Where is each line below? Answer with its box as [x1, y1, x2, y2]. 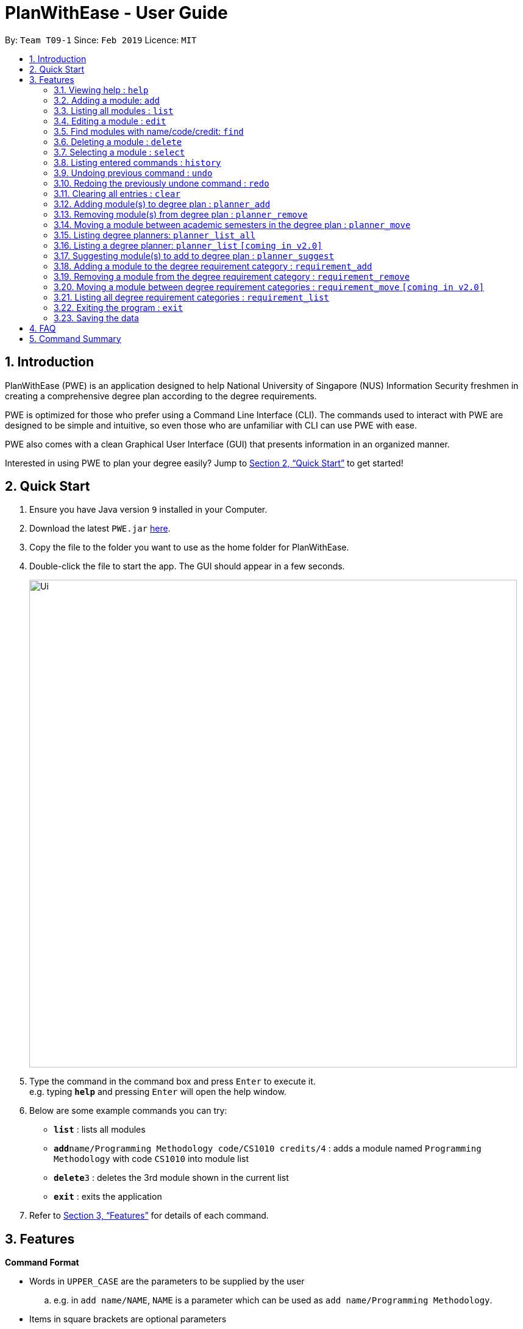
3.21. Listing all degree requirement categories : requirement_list [54, 291, 329, 302]
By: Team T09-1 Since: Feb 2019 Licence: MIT [5, 34, 197, 45]
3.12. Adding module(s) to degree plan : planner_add [54, 198, 271, 209]
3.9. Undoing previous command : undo [54, 167, 213, 178]
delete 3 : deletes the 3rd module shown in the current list [54, 1172, 289, 1183]
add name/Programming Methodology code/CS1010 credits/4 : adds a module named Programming [54, 1143, 482, 1154]
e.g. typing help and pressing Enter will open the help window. [29, 1086, 286, 1097]
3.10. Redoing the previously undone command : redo [54, 177, 269, 188]
